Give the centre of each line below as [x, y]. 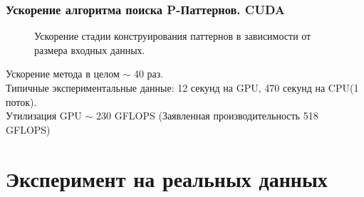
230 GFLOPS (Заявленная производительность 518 [207, 116]
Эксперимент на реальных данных [167, 178]
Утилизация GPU [44, 116]
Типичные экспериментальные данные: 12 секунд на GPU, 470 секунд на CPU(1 [182, 87]
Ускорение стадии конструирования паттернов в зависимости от [173, 36]
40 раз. [149, 74]
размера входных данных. [90, 49]
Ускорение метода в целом [63, 74]
